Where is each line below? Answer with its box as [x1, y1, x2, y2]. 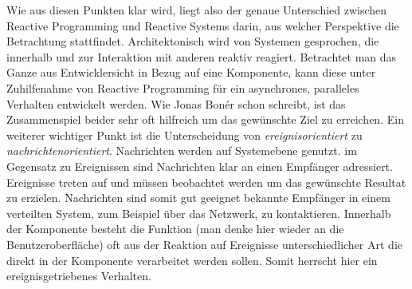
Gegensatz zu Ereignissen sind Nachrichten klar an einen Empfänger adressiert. [6, 157, 393, 174]
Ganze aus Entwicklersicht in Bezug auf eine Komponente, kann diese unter [6, 64, 376, 81]
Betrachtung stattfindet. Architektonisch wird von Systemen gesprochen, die [6, 33, 379, 49]
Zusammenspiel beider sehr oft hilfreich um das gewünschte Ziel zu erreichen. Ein [6, 111, 404, 128]
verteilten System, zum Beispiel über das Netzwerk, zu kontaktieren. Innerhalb [6, 204, 391, 221]
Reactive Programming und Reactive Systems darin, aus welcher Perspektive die [6, 17, 399, 34]
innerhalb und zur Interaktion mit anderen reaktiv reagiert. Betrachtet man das [6, 48, 397, 65]
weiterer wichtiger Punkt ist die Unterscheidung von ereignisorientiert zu [6, 126, 363, 143]
